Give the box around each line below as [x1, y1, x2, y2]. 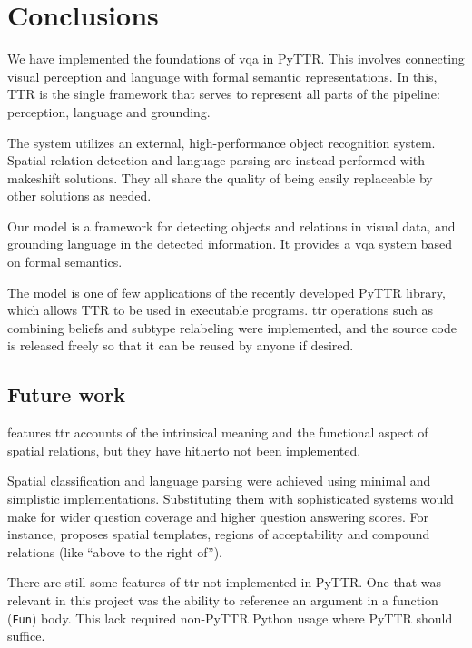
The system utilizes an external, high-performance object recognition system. [7, 133, 436, 152]
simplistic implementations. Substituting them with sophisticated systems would [7, 489, 454, 508]
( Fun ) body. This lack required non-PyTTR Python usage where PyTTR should [7, 608, 453, 627]
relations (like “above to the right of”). [7, 542, 222, 561]
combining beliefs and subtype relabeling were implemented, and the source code [7, 318, 457, 337]
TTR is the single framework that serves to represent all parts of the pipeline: [7, 84, 440, 103]
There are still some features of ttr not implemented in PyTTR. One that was [7, 573, 441, 592]
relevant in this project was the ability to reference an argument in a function [7, 590, 438, 609]
